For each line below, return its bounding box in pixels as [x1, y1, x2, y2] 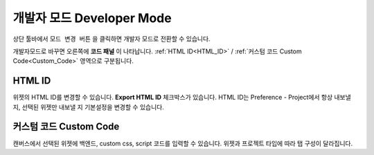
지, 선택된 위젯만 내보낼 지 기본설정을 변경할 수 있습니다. [12, 102, 164, 111]
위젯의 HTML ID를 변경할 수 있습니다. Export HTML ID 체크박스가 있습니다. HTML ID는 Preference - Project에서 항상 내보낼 [12, 93, 351, 102]
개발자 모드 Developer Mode [12, 10, 172, 26]
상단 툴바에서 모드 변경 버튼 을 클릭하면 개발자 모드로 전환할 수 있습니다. [12, 35, 211, 43]
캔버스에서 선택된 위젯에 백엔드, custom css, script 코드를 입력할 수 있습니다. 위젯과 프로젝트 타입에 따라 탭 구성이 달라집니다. [12, 139, 353, 147]
